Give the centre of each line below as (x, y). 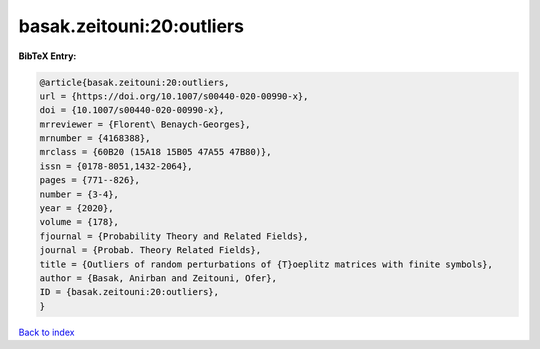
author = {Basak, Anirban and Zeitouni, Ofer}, (158, 278)
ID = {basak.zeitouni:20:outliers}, (129, 292)
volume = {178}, (79, 222)
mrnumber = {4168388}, (95, 138)
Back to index (46, 332)
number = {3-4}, (79, 194)
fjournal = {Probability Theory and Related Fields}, (174, 236)
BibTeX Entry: (47, 56)
